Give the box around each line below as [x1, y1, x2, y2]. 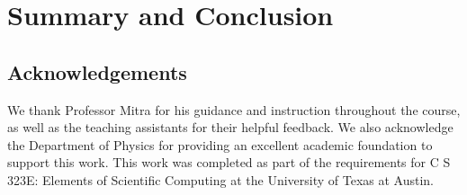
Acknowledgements [7, 58, 187, 85]
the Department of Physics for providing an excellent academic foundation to [7, 135, 433, 154]
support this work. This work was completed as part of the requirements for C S [7, 153, 451, 172]
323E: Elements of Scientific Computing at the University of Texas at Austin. [7, 170, 435, 189]
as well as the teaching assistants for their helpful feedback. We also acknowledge [7, 118, 454, 137]
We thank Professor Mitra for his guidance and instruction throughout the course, [7, 100, 461, 119]
